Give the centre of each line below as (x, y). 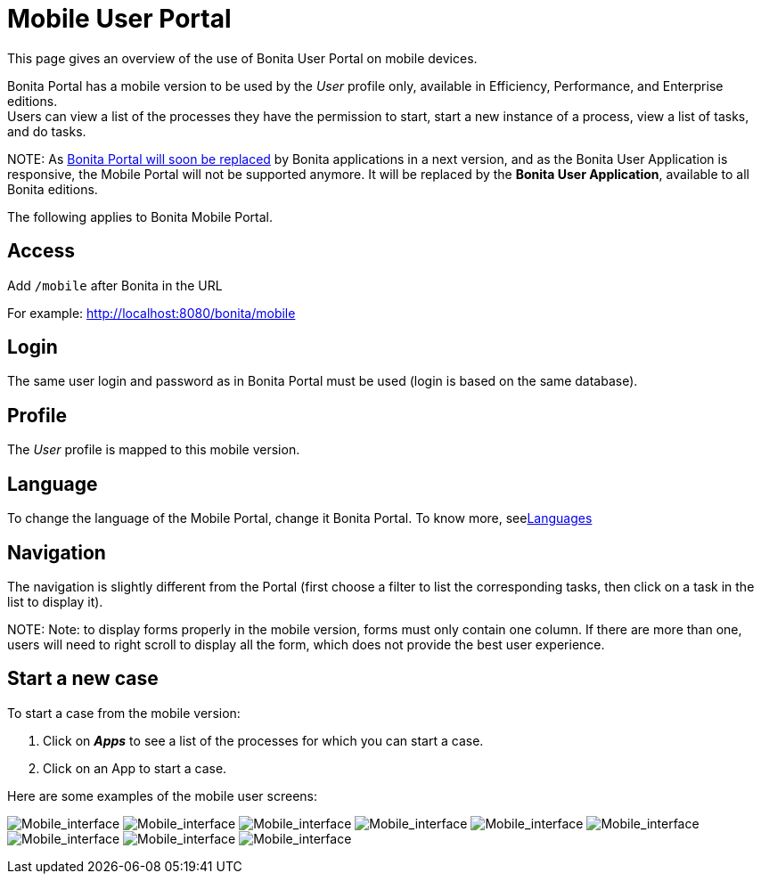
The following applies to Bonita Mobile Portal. (140, 216)
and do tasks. (47, 131)
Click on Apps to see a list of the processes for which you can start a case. (263, 740)
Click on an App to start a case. (135, 768)
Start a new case (83, 679)
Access (41, 251)
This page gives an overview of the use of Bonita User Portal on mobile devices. (242, 58)
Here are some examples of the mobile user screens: (162, 795)
